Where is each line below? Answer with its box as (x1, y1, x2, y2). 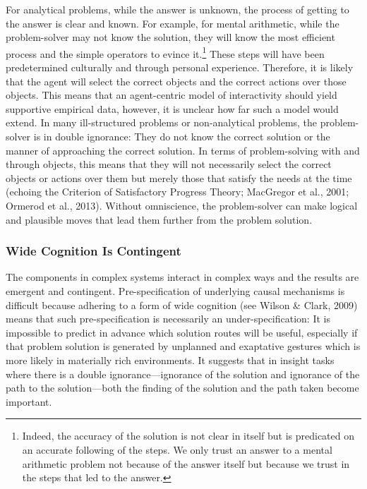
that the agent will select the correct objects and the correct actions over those (6, 73, 347, 88)
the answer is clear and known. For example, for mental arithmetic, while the (6, 16, 339, 30)
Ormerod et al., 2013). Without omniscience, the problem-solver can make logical (6, 198, 358, 212)
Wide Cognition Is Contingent (6, 242, 181, 260)
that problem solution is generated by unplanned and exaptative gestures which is (6, 339, 361, 354)
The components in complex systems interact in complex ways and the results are (6, 270, 359, 284)
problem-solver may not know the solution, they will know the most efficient (6, 30, 335, 44)
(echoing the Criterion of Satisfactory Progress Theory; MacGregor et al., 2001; (6, 184, 349, 199)
